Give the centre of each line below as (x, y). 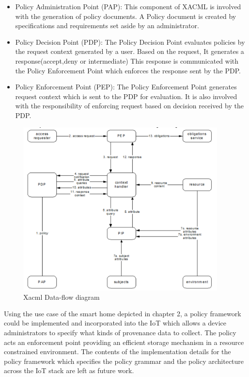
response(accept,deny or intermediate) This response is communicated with (127, 60)
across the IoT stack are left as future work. (69, 370)
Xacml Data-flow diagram (62, 297)
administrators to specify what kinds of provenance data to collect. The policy (120, 332)
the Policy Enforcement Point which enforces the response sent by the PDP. (128, 70)
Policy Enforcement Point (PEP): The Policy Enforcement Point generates (126, 87)
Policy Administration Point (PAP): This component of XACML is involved (128, 6)
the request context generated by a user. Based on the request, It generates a (130, 51)
